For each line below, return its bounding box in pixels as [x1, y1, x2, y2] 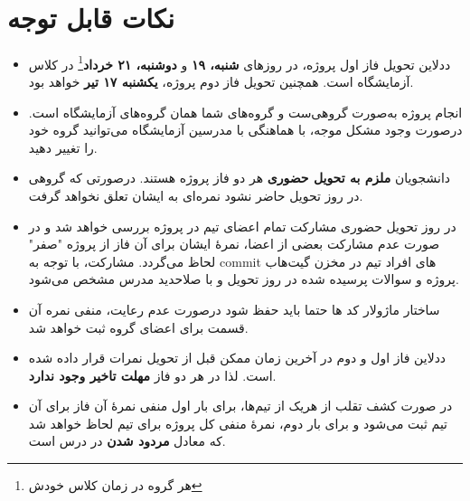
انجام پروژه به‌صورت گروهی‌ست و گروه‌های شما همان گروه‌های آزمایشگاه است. [28, 102, 463, 121]
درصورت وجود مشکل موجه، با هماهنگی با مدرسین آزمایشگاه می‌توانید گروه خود [28, 120, 463, 139]
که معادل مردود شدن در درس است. [28, 431, 226, 450]
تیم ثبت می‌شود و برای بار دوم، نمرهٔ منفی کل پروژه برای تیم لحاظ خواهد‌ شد [28, 413, 448, 432]
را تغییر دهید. [28, 137, 98, 156]
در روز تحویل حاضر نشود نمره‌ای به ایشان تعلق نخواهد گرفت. [28, 185, 363, 204]
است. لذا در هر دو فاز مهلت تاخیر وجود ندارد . [28, 365, 277, 384]
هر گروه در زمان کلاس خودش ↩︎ [28, 476, 202, 495]
